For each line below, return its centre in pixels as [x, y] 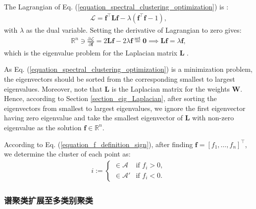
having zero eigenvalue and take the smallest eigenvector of [94, 118]
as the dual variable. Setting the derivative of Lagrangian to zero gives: [134, 29]
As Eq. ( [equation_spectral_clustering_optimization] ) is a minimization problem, [128, 69]
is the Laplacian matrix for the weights [171, 88]
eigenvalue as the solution [43, 127]
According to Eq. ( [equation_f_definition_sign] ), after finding [99, 144]
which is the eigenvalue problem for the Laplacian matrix [91, 52]
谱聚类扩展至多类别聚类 [49, 200]
